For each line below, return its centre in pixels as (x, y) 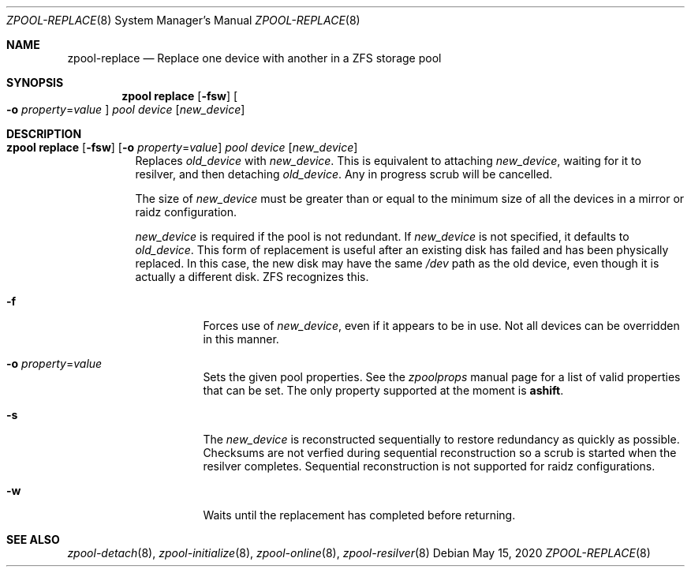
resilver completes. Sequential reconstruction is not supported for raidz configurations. (429, 466)
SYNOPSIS (35, 82)
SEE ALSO (33, 539)
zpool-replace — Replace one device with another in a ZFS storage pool (254, 58)
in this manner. (241, 339)
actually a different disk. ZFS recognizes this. (252, 277)
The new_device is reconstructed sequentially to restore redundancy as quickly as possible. (441, 439)
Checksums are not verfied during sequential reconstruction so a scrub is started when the (440, 453)
